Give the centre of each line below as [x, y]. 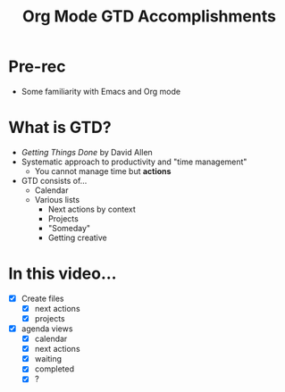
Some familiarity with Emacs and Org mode [101, 91]
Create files [42, 298]
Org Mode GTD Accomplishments [149, 17]
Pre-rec [37, 67]
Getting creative [78, 238]
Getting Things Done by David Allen [87, 152]
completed [54, 369]
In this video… [63, 274]
